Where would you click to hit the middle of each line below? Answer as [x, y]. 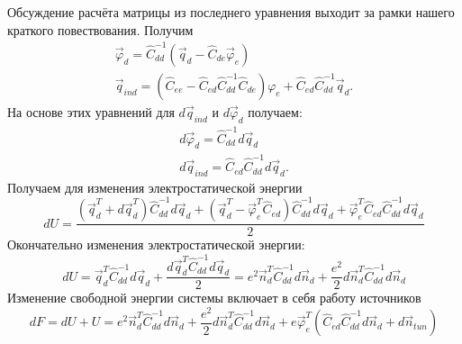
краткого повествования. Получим [100, 29]
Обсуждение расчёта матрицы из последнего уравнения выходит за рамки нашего [231, 12]
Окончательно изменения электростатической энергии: [156, 244]
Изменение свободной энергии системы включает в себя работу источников [214, 298]
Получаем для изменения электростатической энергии [155, 187]
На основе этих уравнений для [91, 111]
